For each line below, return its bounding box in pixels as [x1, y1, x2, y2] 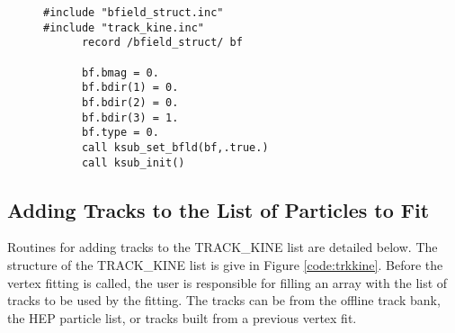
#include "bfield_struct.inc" [43, 6, 224, 19]
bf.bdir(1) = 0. [81, 81, 179, 94]
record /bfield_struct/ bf [81, 36, 243, 49]
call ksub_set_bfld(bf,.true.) [81, 140, 269, 154]
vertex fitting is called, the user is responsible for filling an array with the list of [7, 273, 448, 292]
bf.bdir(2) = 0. [81, 95, 179, 109]
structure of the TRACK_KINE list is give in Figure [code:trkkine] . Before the [7, 256, 443, 274]
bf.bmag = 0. [81, 66, 159, 79]
